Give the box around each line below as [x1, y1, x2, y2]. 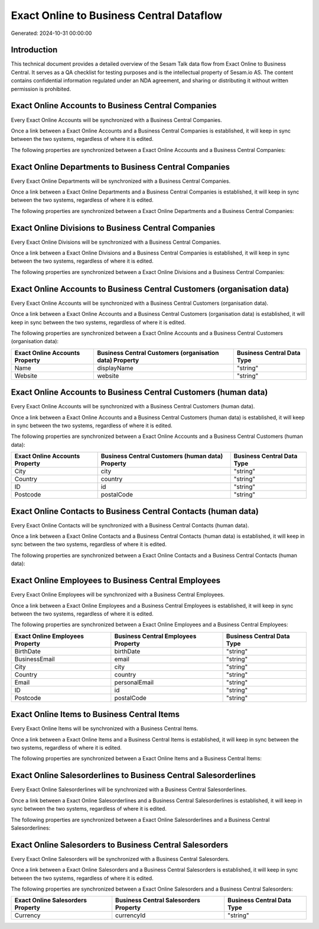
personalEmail [114, 678, 154, 686]
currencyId [115, 911, 146, 920]
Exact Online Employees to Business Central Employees [11, 576, 221, 586]
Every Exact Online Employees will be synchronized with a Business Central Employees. [11, 591, 224, 598]
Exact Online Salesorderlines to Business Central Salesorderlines [11, 770, 256, 780]
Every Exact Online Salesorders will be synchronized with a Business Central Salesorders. [11, 855, 230, 862]
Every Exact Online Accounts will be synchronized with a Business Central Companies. [11, 116, 222, 124]
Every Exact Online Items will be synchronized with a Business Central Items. [11, 725, 198, 732]
